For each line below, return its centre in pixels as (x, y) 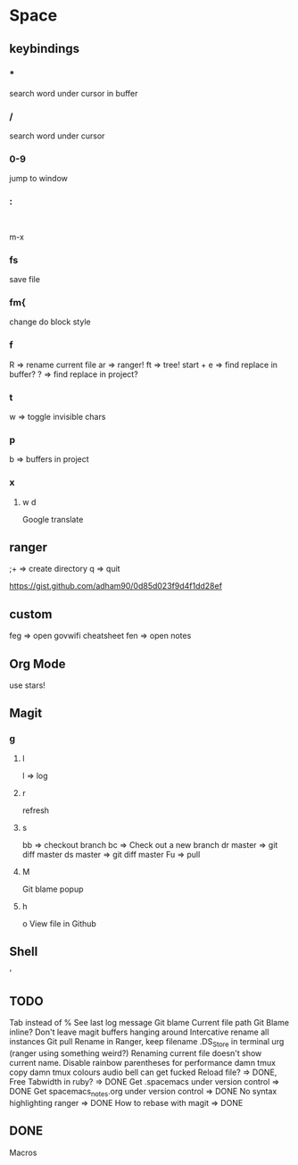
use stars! (28, 685)
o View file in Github (59, 923)
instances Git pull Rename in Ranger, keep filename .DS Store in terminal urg (147, 1043)
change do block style (50, 322)
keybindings (45, 49)
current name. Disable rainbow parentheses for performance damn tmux (143, 1063)
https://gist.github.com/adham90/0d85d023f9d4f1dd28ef (116, 586)
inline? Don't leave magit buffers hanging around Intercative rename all (139, 1032)
